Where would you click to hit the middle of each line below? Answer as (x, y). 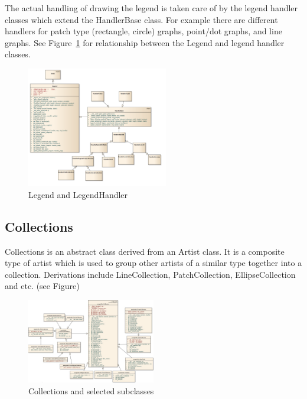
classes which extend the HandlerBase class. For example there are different (141, 19)
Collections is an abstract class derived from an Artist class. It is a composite (145, 251)
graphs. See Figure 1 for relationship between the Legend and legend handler (145, 42)
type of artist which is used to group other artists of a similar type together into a (153, 263)
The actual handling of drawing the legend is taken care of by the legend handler (151, 8)
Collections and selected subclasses (91, 390)
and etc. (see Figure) (42, 286)
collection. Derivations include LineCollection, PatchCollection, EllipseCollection (150, 274)
